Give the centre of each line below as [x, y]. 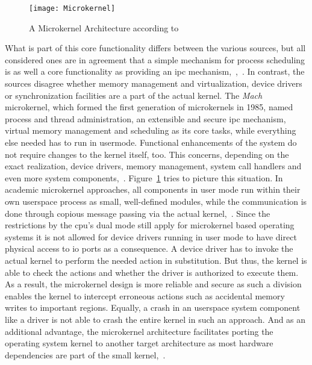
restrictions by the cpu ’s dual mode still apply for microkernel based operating [150, 225]
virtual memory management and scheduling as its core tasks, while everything [151, 130]
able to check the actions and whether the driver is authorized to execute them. [152, 272]
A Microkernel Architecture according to [104, 27]
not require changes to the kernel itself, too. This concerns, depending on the [147, 154]
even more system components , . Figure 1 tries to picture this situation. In [144, 177]
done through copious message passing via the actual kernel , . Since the [138, 213]
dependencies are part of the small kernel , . [85, 354]
